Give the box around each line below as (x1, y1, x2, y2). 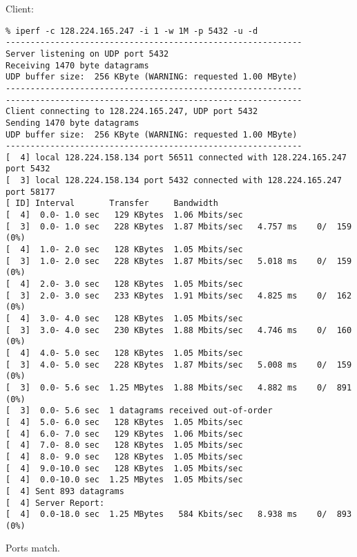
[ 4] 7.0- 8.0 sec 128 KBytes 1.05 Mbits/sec (6, 440, 243, 451)
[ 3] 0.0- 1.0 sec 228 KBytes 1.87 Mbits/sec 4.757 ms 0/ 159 (6, 221, 352, 232)
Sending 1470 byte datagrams (6, 117, 139, 128)
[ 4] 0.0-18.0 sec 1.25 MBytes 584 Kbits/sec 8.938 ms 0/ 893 (6, 509, 352, 520)
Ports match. (6, 540, 60, 555)
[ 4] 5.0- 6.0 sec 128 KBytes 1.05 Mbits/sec (6, 417, 243, 427)
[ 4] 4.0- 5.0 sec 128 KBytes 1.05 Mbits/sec (6, 348, 243, 358)
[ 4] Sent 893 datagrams (6, 486, 124, 496)
